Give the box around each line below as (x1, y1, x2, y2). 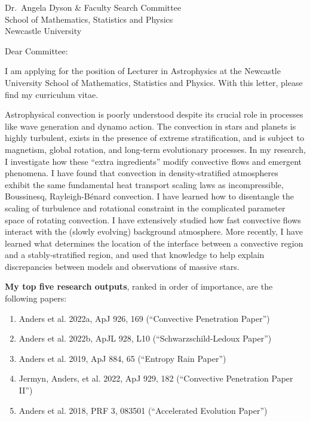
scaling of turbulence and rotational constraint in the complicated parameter (5, 201, 286, 214)
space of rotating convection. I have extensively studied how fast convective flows (5, 213, 301, 226)
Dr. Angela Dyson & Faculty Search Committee (5, 1, 182, 13)
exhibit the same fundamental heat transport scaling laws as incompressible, (5, 178, 284, 190)
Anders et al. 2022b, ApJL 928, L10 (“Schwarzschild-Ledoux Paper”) (19, 332, 272, 345)
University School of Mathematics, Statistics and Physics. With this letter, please (5, 76, 303, 88)
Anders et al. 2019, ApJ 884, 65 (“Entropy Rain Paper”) (19, 352, 226, 364)
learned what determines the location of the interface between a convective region (5, 236, 303, 249)
